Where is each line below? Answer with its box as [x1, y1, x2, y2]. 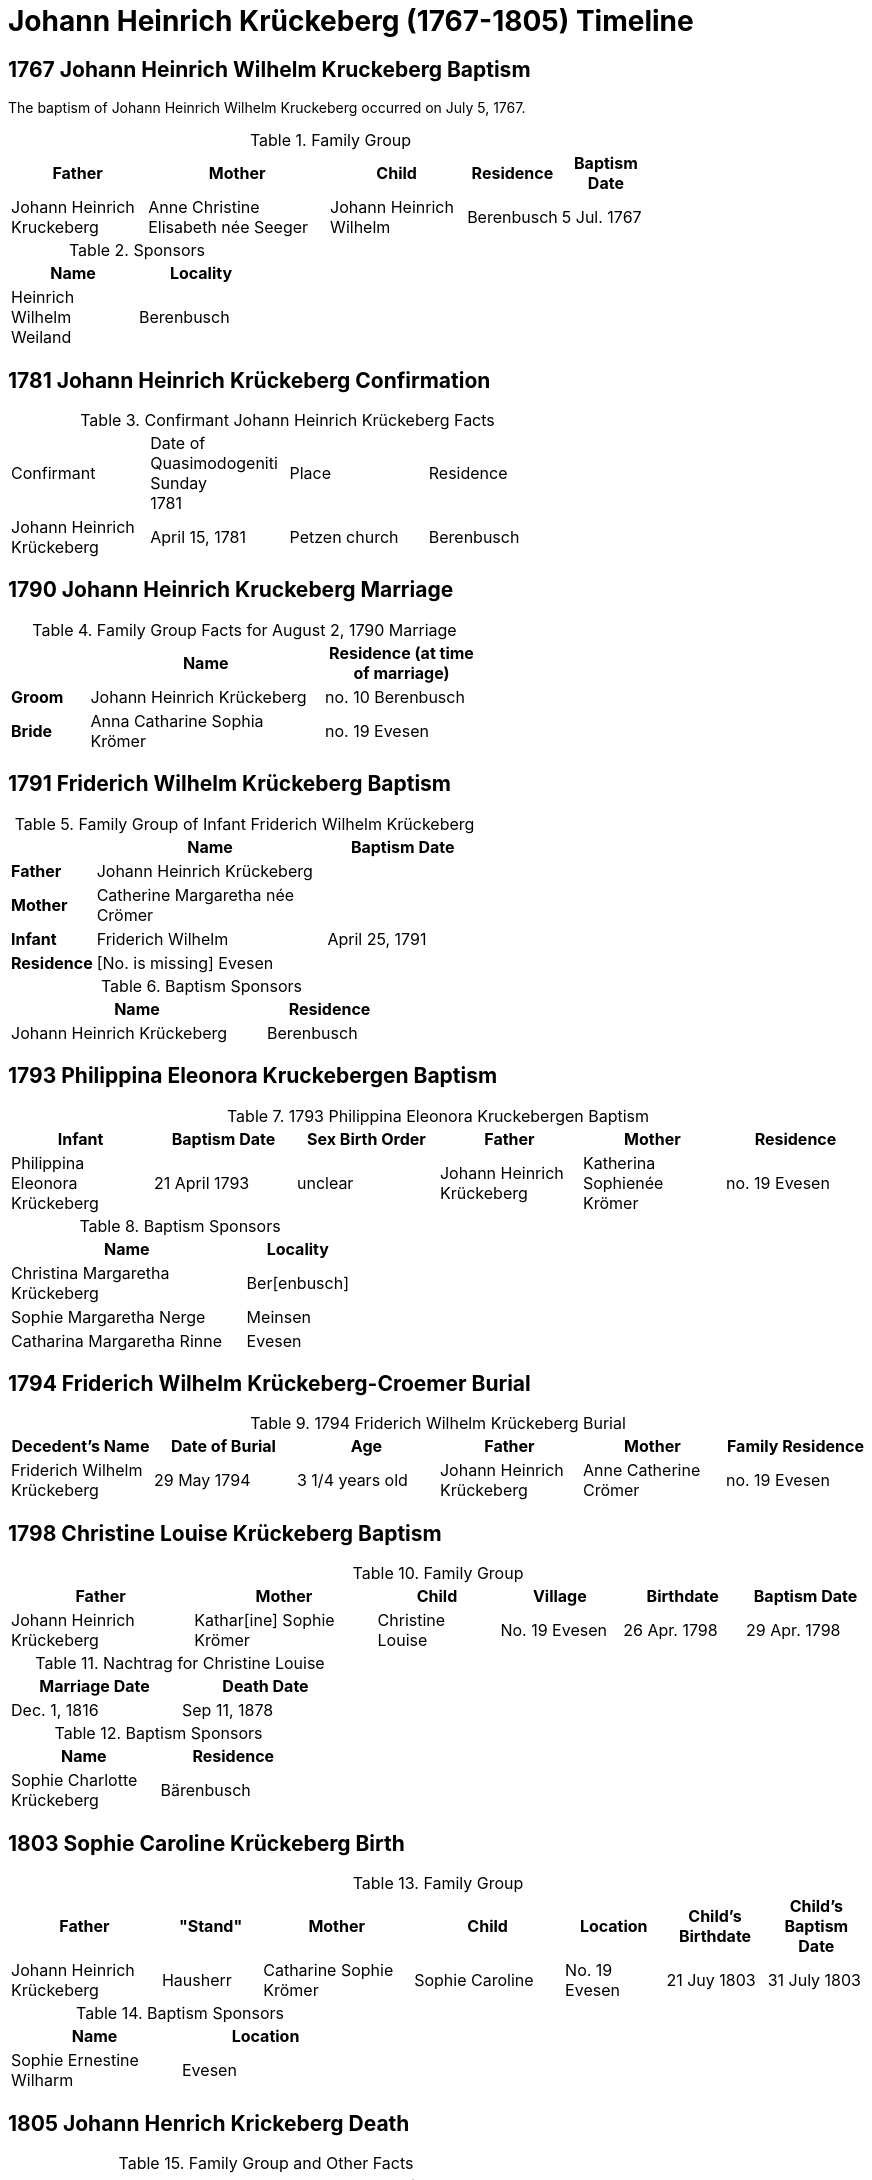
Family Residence [726, 1436, 864, 1457]
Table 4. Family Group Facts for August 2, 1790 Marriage [32, 619, 457, 640]
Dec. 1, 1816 [11, 1700, 99, 1721]
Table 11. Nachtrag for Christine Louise [35, 1653, 325, 1674]
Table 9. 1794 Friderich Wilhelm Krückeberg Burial [250, 1413, 626, 1434]
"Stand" [178, 1916, 243, 1937]
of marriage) [353, 662, 450, 683]
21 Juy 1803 [666, 1970, 756, 1991]
